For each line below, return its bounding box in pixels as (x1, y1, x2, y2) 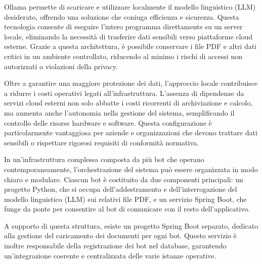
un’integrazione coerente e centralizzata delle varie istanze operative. (4, 250, 216, 260)
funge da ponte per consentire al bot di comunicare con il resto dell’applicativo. (4, 203, 250, 214)
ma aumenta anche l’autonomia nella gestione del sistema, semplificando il (4, 107, 235, 118)
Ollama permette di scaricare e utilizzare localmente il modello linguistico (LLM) (4, 2, 256, 12)
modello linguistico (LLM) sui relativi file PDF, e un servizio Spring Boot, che (4, 193, 247, 204)
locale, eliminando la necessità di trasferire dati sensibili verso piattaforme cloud (4, 31, 253, 41)
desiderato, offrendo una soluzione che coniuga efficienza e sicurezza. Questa (4, 11, 239, 22)
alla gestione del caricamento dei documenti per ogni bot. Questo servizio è (4, 230, 237, 241)
